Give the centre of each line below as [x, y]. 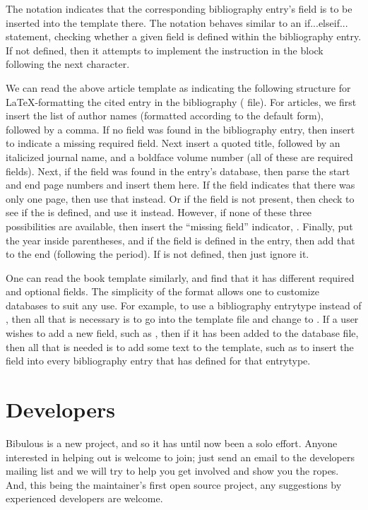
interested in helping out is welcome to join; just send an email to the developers [180, 457]
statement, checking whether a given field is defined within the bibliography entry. [184, 36]
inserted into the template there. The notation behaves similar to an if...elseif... [177, 22]
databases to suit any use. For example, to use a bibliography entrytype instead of [184, 305]
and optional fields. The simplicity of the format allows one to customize [163, 291]
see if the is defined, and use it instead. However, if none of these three [159, 212]
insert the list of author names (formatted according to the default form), [165, 115]
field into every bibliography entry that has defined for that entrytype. [158, 361]
